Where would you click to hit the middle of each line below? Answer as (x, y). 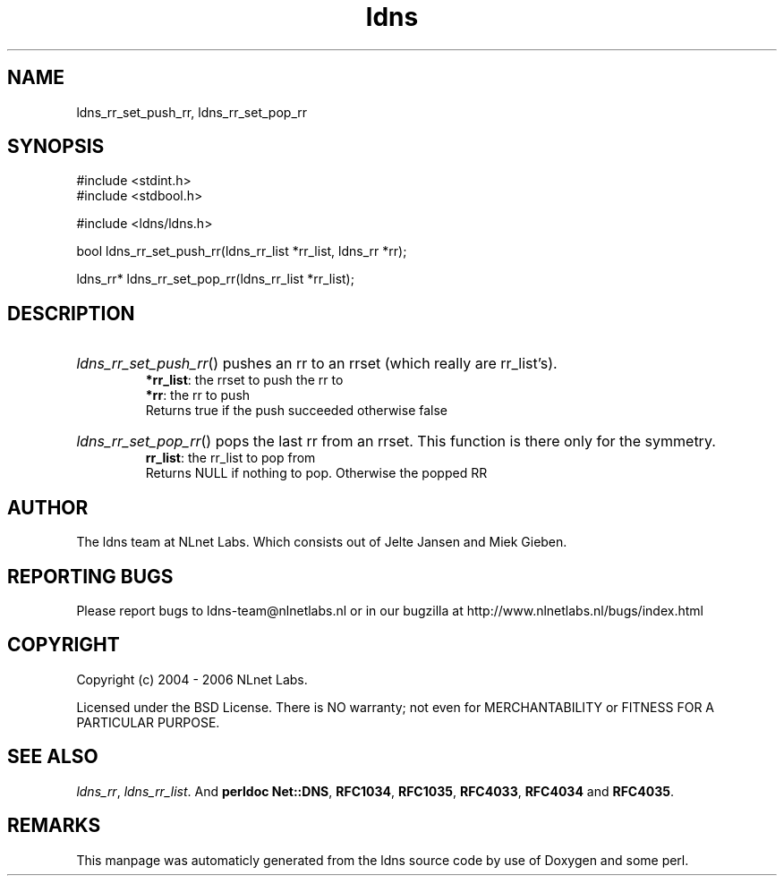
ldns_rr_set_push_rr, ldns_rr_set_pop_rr (192, 112)
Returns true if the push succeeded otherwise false (296, 411)
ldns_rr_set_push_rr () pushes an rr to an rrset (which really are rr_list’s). (317, 364)
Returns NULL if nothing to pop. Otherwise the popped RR (316, 473)
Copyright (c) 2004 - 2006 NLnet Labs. (192, 679)
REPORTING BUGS (90, 576)
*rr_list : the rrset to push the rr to (244, 380)
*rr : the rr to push (198, 395)
